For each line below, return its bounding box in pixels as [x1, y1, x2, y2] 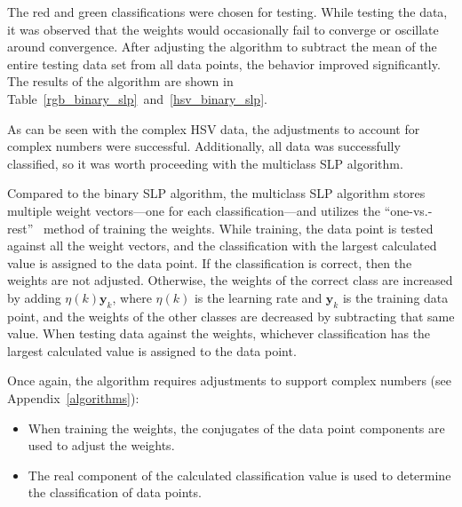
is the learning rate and [194, 288, 323, 306]
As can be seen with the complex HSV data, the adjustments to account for [7, 119, 420, 138]
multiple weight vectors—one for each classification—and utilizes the [7, 201, 380, 219]
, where [112, 288, 152, 306]
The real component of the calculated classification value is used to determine [28, 465, 451, 484]
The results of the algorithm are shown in [7, 72, 234, 91]
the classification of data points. [28, 483, 202, 502]
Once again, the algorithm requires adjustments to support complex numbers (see [7, 371, 451, 390]
